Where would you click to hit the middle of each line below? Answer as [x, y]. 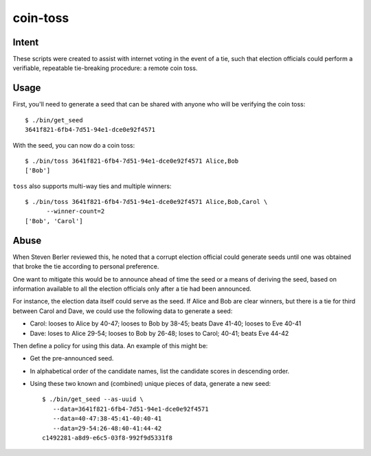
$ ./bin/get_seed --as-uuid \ [93, 399]
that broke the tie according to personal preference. [86, 266]
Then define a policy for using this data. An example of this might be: [110, 345]
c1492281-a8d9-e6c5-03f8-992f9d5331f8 [108, 438]
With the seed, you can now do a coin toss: [74, 145]
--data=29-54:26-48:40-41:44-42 [107, 428]
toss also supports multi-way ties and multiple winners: [92, 186]
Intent [26, 42]
